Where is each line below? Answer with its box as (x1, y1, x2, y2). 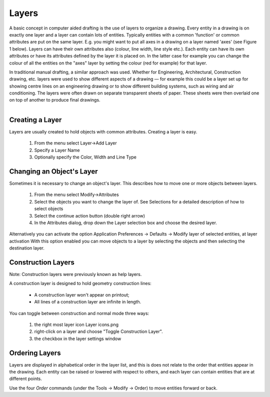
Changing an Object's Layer (9, 167, 98, 175)
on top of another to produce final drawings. (9, 97, 100, 103)
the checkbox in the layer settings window (34, 335, 121, 341)
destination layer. (9, 245, 45, 251)
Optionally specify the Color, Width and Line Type (34, 154, 137, 160)
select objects (34, 205, 63, 212)
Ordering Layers (9, 348, 61, 357)
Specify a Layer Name (34, 147, 80, 153)
